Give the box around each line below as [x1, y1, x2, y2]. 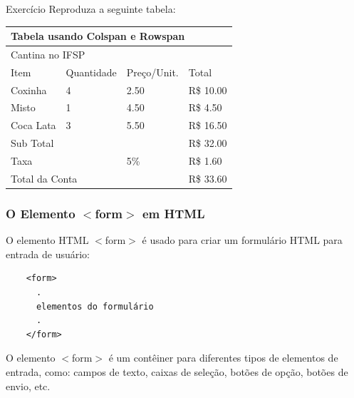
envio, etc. [6, 378, 51, 393]
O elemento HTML [6, 233, 89, 248]
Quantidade [66, 64, 117, 79]
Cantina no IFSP [11, 46, 85, 61]
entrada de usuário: [6, 246, 90, 261]
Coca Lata [11, 118, 56, 133]
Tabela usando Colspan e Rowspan [11, 29, 185, 44]
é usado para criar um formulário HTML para [142, 233, 343, 248]
